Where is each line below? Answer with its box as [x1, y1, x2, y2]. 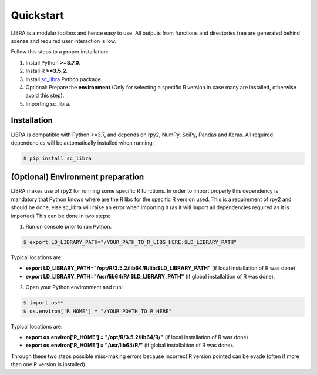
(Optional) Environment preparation [11, 172, 144, 182]
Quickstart [11, 9, 65, 22]
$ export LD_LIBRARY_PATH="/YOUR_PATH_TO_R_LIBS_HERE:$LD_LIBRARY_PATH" [23, 239, 237, 245]
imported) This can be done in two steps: [11, 212, 111, 219]
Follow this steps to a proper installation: [11, 48, 109, 55]
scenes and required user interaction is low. [11, 37, 117, 44]
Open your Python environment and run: [25, 284, 123, 291]
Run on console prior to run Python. [25, 223, 112, 230]
